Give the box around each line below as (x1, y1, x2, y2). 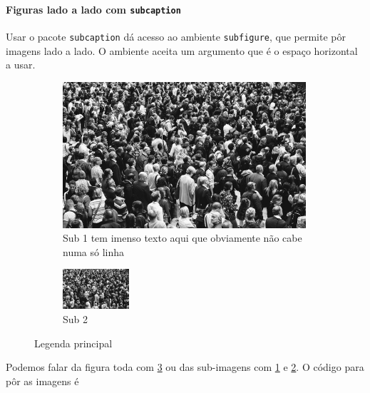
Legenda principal (34, 335, 113, 350)
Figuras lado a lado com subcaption (6, 1, 181, 16)
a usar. (6, 57, 36, 72)
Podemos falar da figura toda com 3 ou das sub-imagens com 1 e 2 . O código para (6, 359, 364, 374)
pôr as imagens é (6, 373, 79, 388)
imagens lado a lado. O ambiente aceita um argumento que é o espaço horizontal (6, 43, 358, 58)
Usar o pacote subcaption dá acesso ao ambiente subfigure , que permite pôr (6, 29, 346, 44)
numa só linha (63, 244, 125, 259)
